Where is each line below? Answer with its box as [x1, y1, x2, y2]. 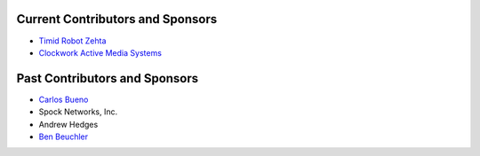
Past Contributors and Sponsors [16, 71, 199, 86]
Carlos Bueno [38, 94, 89, 105]
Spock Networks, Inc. [38, 106, 118, 117]
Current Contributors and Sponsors [16, 12, 218, 27]
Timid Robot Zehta [38, 35, 107, 46]
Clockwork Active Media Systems [38, 47, 162, 58]
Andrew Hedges [38, 119, 99, 129]
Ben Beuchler [38, 131, 89, 142]
